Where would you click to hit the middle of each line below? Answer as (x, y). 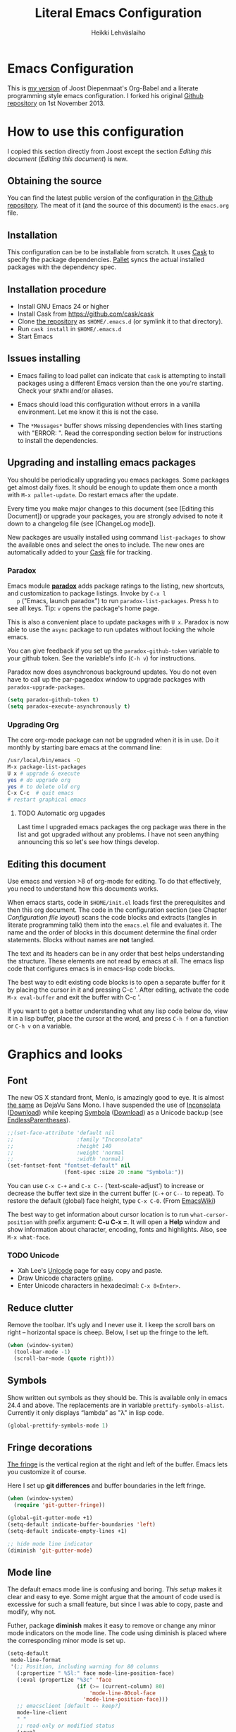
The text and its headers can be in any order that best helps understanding (116, 953)
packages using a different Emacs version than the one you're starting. (120, 383)
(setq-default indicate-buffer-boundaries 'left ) (82, 1524)
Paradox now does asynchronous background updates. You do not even (112, 672)
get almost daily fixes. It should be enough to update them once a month (113, 487)
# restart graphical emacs (47, 800)
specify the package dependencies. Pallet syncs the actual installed (106, 260)
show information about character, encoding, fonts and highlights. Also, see (117, 1230)
